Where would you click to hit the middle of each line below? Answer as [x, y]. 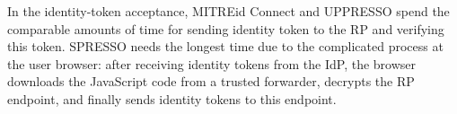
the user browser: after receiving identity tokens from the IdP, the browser [212, 63]
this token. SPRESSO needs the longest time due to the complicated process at [225, 46]
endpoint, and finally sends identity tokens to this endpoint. [172, 98]
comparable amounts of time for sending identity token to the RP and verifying [226, 28]
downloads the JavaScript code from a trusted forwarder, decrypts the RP [211, 81]
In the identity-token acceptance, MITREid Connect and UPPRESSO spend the [228, 11]
